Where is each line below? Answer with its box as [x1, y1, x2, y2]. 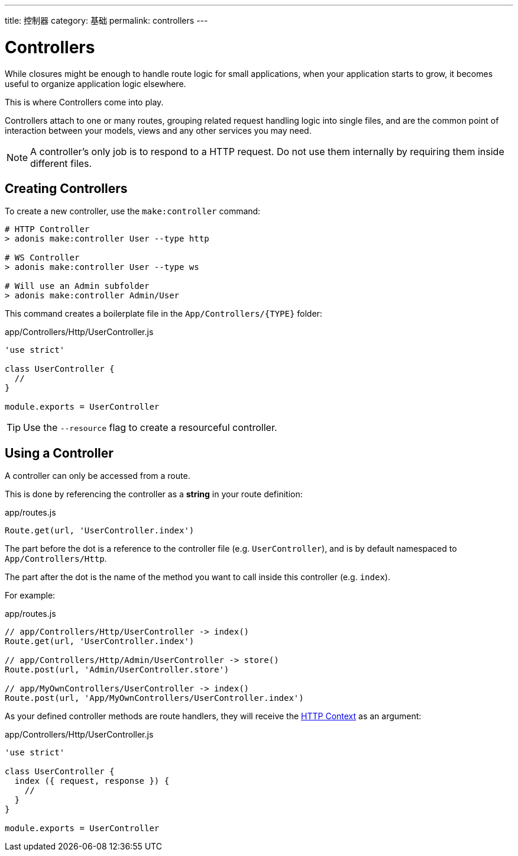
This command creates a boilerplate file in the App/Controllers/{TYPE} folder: [5, 308, 322, 319]
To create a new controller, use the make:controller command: [5, 206, 261, 217]
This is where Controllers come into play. [5, 96, 164, 107]
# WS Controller [5, 253, 80, 263]
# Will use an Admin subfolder [5, 281, 150, 291]
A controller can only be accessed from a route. [5, 471, 190, 481]
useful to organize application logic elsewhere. [5, 78, 186, 89]
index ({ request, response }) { [14, 776, 170, 786]
